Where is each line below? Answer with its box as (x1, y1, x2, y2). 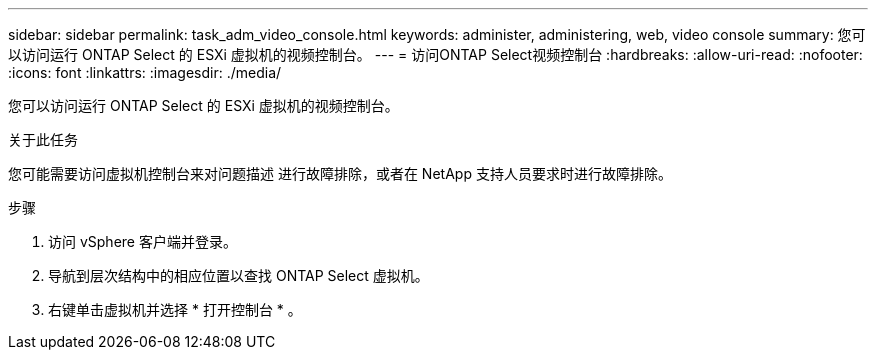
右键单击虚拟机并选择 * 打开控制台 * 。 (48, 301, 302, 318)
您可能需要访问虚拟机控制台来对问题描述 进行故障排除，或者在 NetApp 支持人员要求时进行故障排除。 (8, 165, 672, 182)
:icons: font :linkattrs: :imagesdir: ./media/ (8, 64, 282, 81)
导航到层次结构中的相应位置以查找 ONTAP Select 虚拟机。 (48, 267, 429, 284)
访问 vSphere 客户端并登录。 (48, 233, 237, 250)
